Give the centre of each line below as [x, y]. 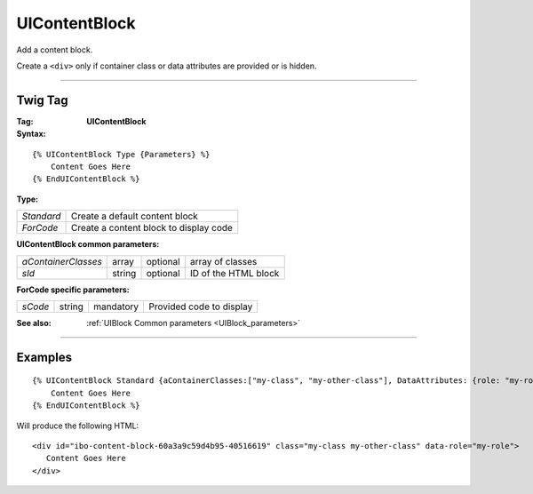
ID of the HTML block [235, 273]
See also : [34, 323]
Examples [44, 357]
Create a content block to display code [152, 228]
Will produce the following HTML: [78, 426]
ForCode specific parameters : [73, 290]
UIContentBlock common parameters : [88, 244]
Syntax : [31, 134]
